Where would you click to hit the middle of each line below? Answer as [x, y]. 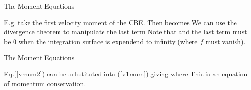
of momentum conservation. [45, 83]
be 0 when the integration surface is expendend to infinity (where [101, 41]
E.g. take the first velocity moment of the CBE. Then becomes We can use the [120, 22]
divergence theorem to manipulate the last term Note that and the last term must [125, 32]
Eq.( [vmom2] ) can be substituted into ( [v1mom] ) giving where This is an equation [126, 73]
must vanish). [225, 41]
